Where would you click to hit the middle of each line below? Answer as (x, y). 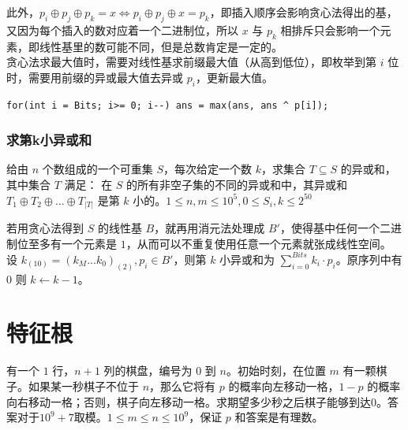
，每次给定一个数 (208, 169)
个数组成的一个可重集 (97, 169)
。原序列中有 (369, 259)
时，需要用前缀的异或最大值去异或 (95, 77)
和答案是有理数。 (279, 417)
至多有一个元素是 (72, 243)
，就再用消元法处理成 (210, 228)
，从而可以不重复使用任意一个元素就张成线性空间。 (258, 243)
